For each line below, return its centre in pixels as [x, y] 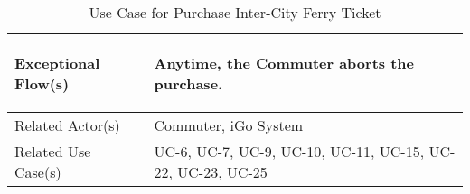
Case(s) [38, 172]
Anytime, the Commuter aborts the [284, 63]
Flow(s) [42, 83]
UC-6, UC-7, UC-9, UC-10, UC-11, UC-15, [289, 151]
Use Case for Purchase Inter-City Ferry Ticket [235, 12]
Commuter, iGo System [229, 125]
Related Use [53, 151]
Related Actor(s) [67, 125]
